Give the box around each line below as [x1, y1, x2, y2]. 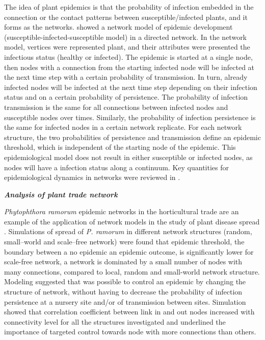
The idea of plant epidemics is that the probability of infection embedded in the [4, 2, 254, 12]
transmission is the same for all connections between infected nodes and [4, 101, 228, 112]
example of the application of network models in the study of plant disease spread [4, 216, 260, 226]
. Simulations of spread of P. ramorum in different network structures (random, [4, 226, 252, 237]
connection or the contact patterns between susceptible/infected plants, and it [4, 11, 248, 22]
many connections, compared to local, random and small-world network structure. [4, 266, 260, 277]
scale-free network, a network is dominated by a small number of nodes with [4, 256, 243, 267]
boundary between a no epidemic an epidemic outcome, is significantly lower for [4, 246, 254, 257]
